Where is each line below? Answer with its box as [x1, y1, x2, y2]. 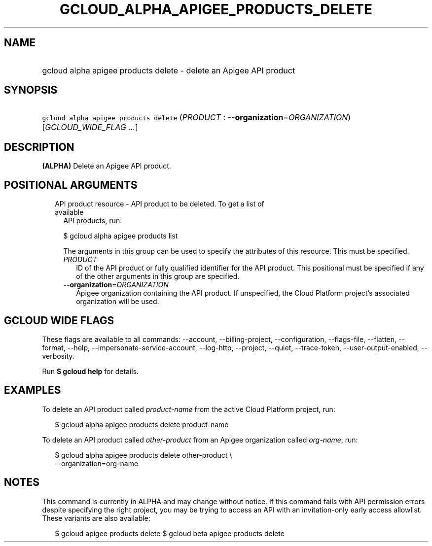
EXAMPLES [4, 384, 61, 397]
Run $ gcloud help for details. [42, 367, 139, 375]
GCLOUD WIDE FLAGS [4, 314, 114, 327]
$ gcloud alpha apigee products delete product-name [55, 420, 229, 429]
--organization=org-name [55, 459, 139, 468]
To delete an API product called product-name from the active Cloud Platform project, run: [42, 405, 335, 413]
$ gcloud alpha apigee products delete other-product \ [55, 450, 232, 459]
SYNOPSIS [4, 84, 58, 97]
